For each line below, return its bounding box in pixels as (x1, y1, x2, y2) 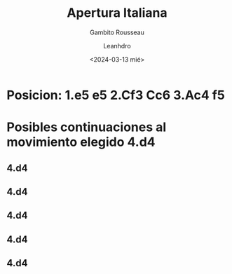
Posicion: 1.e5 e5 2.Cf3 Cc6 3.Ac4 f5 (6, 87, 225, 103)
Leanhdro (103, 41, 131, 50)
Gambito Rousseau (89, 28, 144, 36)
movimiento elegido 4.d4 (6, 135, 156, 150)
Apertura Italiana (67, 5, 168, 21)
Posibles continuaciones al (6, 119, 167, 135)
